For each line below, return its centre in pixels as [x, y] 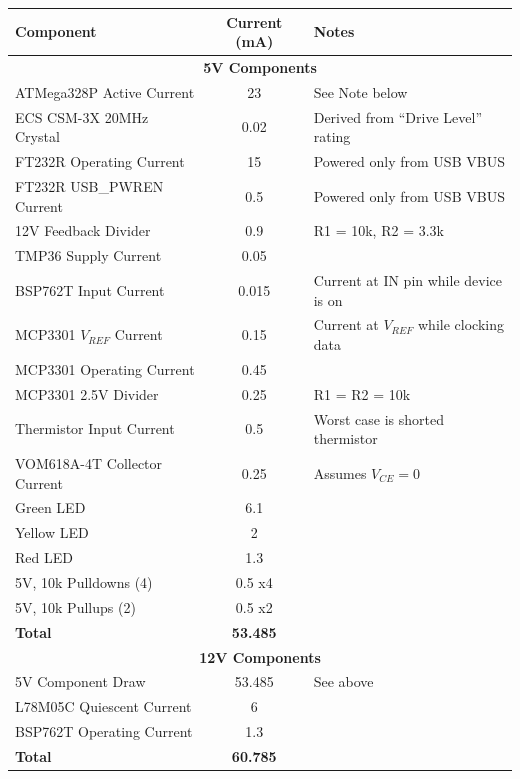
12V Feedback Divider [83, 230]
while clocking [461, 324]
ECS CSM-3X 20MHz [82, 116]
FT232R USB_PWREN [89, 185]
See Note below [360, 91]
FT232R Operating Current [100, 161]
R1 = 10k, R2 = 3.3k [378, 230]
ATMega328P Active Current [105, 91]
